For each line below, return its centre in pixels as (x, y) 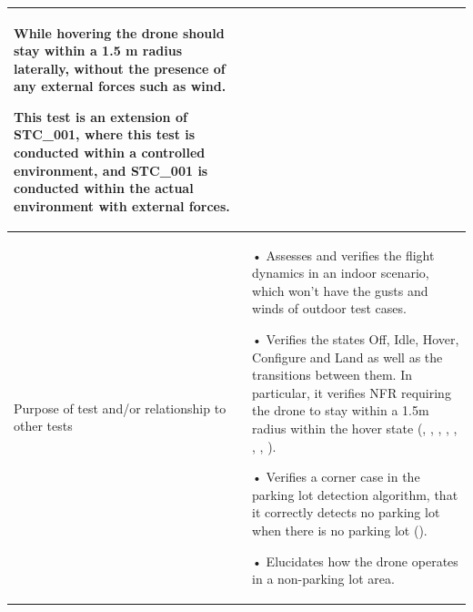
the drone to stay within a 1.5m (341, 410)
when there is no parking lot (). (340, 530)
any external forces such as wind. (120, 86)
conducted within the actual (104, 188)
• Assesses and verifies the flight (343, 255)
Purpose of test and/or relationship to (120, 408)
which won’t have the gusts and (340, 290)
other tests (43, 426)
